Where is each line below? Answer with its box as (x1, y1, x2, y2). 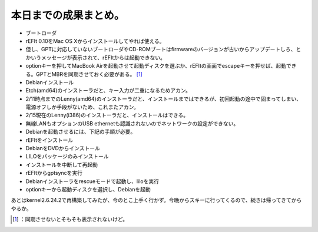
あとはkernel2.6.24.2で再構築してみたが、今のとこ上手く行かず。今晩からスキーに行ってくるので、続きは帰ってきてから (11, 197, 302, 204)
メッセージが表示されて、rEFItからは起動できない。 (41, 54, 166, 61)
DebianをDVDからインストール (25, 145, 100, 152)
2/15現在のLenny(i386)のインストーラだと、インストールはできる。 (25, 112, 189, 119)
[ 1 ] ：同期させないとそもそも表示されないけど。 (12, 216, 128, 223)
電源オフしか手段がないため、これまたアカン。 (25, 104, 140, 111)
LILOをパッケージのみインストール (25, 153, 109, 160)
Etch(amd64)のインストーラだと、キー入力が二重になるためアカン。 (25, 87, 191, 94)
